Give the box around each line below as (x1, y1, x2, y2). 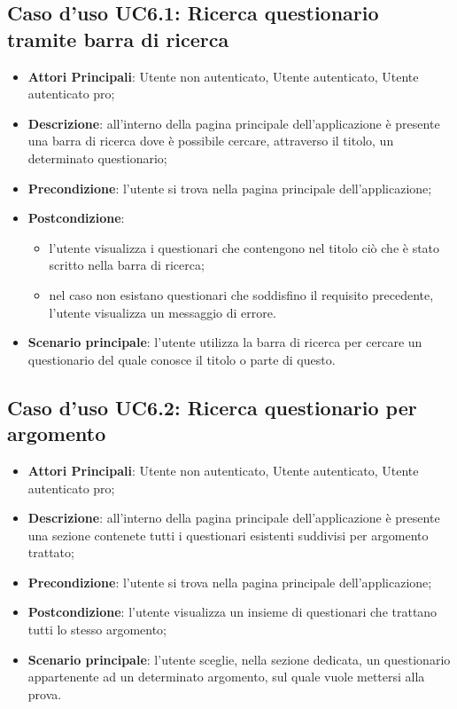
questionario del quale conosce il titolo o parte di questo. (27, 350, 336, 368)
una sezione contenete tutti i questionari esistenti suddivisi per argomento (27, 525, 429, 544)
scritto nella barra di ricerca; (49, 256, 205, 274)
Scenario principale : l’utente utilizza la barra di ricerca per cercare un (27, 333, 422, 351)
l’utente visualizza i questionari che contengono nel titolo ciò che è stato (49, 238, 440, 256)
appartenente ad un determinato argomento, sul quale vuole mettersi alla (27, 667, 425, 686)
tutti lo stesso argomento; (27, 620, 167, 639)
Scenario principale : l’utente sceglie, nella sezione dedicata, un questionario (27, 650, 451, 668)
